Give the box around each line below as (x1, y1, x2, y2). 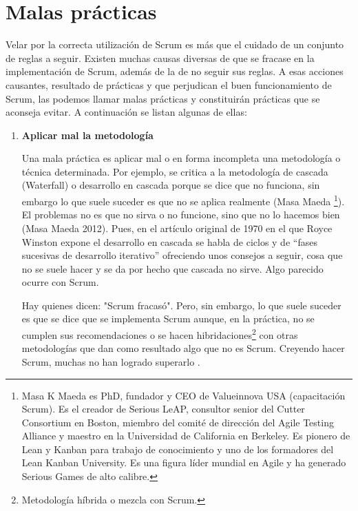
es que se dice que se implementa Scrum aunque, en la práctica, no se (21, 311, 315, 326)
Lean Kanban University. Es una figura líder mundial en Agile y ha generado (21, 455, 346, 470)
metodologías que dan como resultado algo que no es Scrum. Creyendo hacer (21, 341, 345, 355)
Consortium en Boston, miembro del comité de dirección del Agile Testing (21, 415, 334, 429)
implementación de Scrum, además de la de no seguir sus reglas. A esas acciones (6, 64, 344, 79)
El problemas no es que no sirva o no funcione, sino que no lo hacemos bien (21, 207, 340, 222)
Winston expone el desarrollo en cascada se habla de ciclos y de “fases (21, 234, 317, 249)
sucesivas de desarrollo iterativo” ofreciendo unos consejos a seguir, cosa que (21, 248, 343, 262)
